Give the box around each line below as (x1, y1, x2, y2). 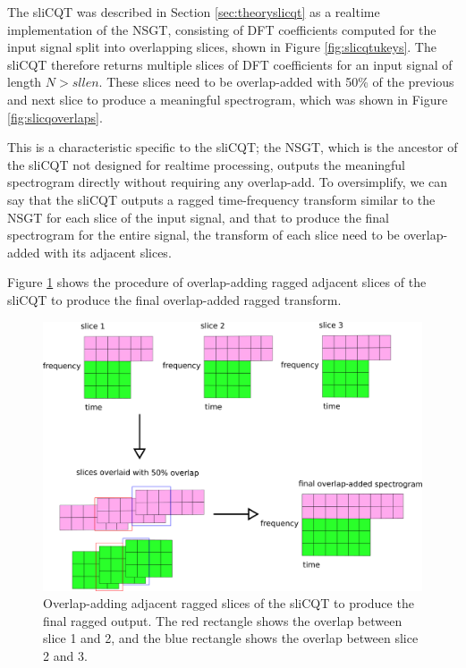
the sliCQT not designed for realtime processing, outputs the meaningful (7, 155, 406, 173)
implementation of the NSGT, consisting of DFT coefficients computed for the (7, 20, 436, 38)
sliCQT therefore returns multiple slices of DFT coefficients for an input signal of (7, 55, 453, 73)
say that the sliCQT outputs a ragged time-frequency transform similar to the (7, 190, 436, 208)
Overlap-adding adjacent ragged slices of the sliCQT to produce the (43, 594, 414, 613)
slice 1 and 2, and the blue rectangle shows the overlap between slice (43, 629, 419, 647)
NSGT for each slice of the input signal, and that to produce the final (7, 207, 389, 226)
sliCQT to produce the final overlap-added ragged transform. (7, 290, 342, 309)
